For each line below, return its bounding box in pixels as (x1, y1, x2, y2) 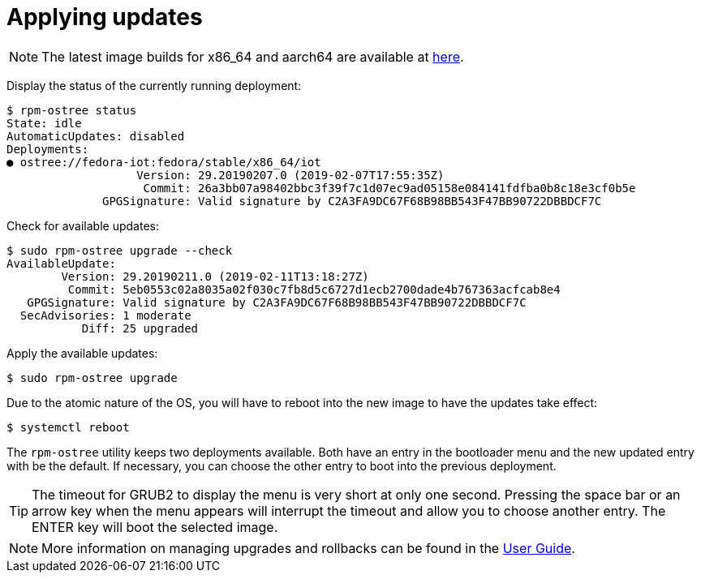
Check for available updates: (6, 218, 159, 233)
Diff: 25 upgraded (81, 321, 199, 335)
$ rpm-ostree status (6, 103, 137, 117)
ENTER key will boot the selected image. (32, 518, 278, 535)
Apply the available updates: (6, 345, 158, 360)
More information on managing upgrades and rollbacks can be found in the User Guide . (41, 539, 575, 556)
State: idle (6, 116, 82, 130)
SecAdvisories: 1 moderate (19, 308, 191, 322)
